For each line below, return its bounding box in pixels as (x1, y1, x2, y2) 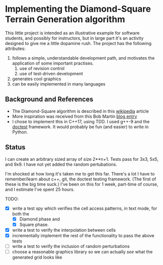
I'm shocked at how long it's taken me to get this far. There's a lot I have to (5, 171, 155, 177)
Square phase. (19, 221, 49, 227)
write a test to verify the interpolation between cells (12, 227, 116, 233)
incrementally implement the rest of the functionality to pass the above (12, 232, 155, 238)
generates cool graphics (12, 76, 61, 82)
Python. (12, 129, 28, 135)
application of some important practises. (12, 60, 94, 66)
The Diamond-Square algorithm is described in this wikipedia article (12, 108, 149, 114)
